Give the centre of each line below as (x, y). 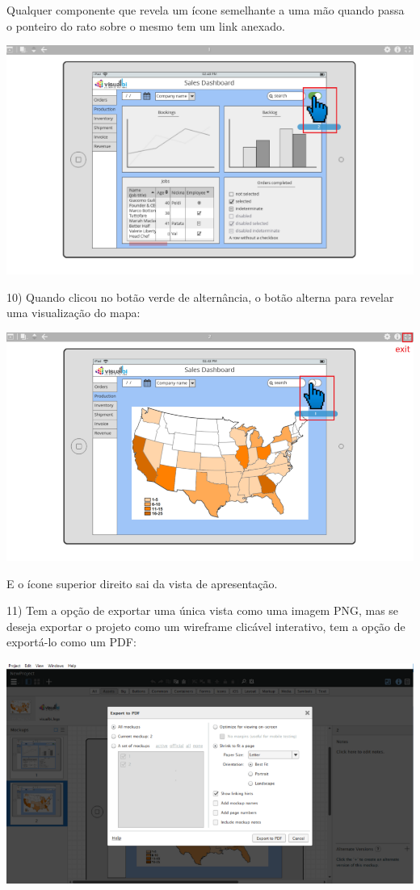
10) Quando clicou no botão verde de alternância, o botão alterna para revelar (200, 297)
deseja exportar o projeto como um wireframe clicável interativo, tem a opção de (206, 626)
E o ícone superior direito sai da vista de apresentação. (142, 583)
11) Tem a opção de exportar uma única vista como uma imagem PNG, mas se (203, 610)
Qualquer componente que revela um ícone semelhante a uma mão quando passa (206, 10)
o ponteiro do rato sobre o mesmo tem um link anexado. (146, 25)
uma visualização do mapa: (73, 313)
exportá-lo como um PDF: (71, 642)
